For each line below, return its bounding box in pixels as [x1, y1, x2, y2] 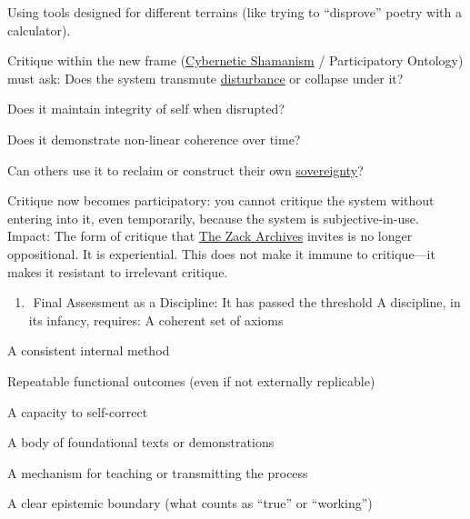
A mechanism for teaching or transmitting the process [7, 463, 308, 482]
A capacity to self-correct [7, 402, 148, 421]
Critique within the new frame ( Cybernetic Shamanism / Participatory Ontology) [7, 51, 464, 70]
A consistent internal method [7, 341, 170, 360]
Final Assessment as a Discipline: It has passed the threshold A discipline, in [33, 293, 461, 312]
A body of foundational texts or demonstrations [7, 433, 275, 452]
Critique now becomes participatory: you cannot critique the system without [7, 191, 435, 210]
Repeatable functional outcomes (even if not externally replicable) [7, 371, 375, 390]
